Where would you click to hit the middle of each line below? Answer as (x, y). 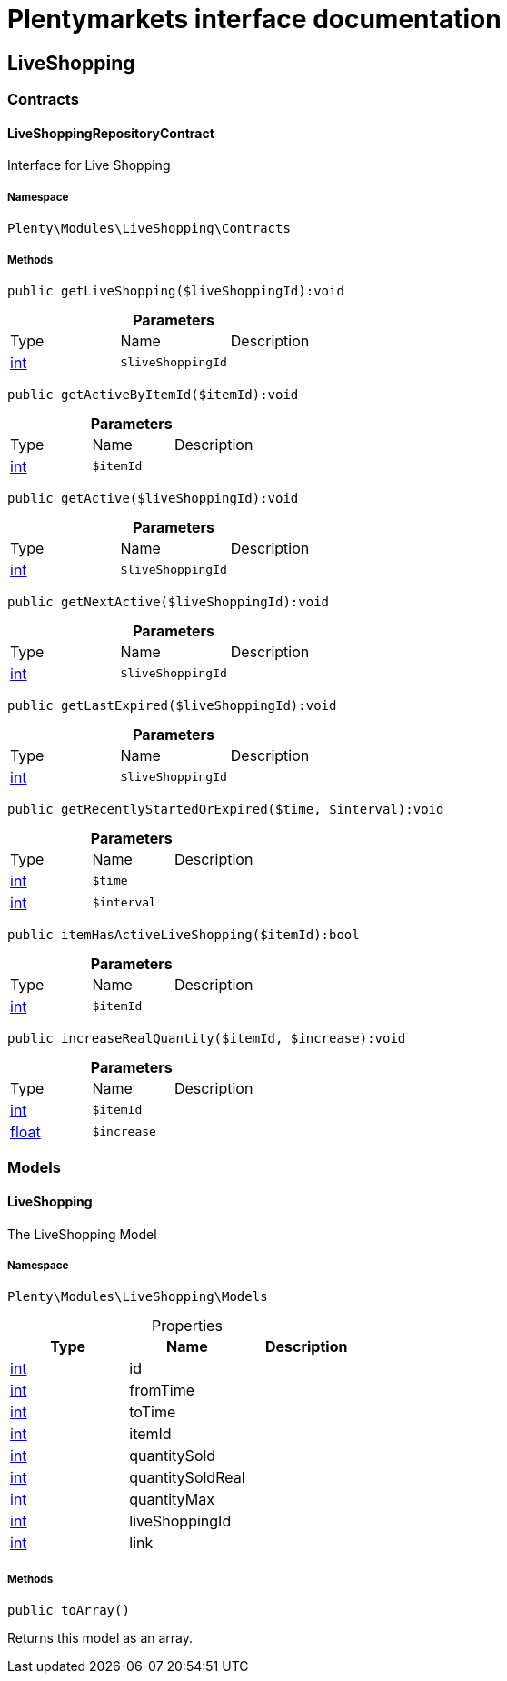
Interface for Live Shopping (89, 165)
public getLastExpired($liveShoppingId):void (172, 705)
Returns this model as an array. (100, 1638)
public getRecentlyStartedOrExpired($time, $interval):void (226, 809)
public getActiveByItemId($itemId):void (153, 394)
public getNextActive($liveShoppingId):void (169, 601)
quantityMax (172, 1500)
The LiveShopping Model (82, 1234)
